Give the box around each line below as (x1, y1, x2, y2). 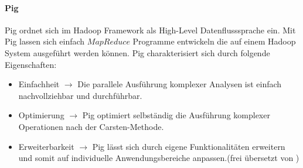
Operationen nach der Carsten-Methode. (18, 120, 164, 132)
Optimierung (18, 109, 64, 121)
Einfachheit (18, 78, 60, 90)
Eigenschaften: (5, 58, 57, 70)
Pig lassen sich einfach (5, 35, 85, 47)
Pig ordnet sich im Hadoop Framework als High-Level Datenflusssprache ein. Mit (5, 23, 296, 36)
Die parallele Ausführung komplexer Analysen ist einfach (77, 78, 282, 90)
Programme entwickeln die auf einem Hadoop (132, 35, 296, 47)
